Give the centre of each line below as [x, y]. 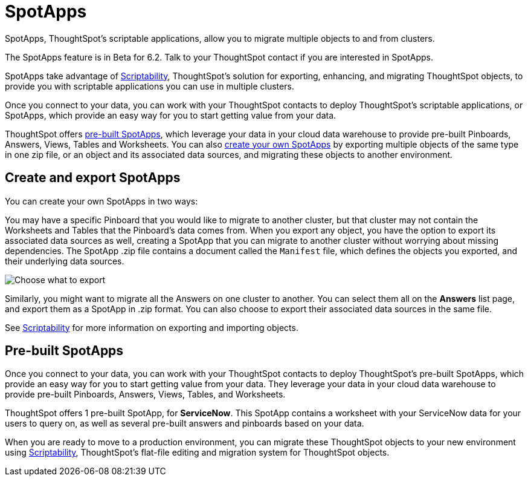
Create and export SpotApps [93, 178]
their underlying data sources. [65, 261]
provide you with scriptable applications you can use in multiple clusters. [150, 86]
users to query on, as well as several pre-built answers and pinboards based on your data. [185, 424]
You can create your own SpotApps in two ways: [101, 201]
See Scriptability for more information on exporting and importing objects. [152, 327]
